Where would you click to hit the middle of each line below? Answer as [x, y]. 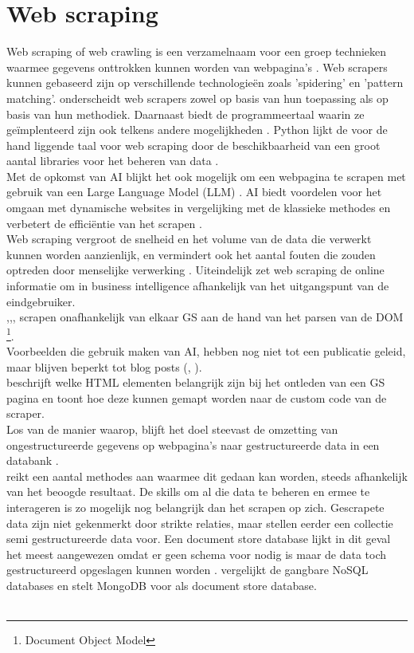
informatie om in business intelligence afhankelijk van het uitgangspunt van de [198, 286]
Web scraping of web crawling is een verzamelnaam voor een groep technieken [197, 51]
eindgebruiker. [41, 301]
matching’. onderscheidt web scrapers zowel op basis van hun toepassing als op [197, 98]
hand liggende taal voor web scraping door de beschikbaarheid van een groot [193, 145]
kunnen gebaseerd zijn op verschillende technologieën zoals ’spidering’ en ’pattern [205, 83]
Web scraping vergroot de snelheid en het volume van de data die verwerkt [189, 239]
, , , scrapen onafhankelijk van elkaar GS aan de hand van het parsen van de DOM [205, 317]
